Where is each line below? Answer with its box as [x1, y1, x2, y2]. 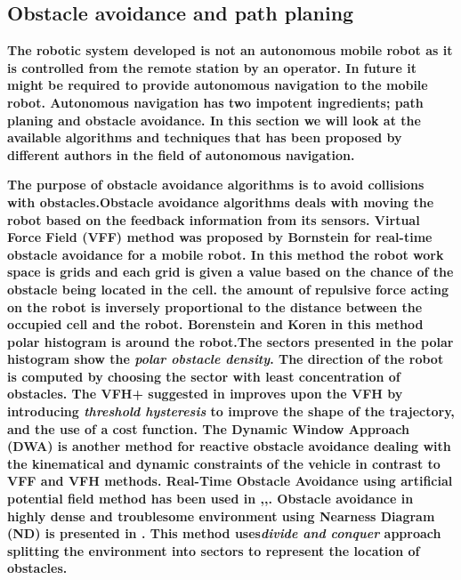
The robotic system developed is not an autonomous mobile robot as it [7, 41, 453, 60]
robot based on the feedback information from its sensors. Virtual [7, 210, 420, 229]
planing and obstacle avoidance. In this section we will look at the [7, 110, 421, 129]
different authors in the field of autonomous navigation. [7, 145, 355, 164]
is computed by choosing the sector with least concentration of [7, 367, 400, 385]
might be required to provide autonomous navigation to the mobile [7, 76, 428, 94]
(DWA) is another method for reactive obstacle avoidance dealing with [7, 437, 451, 455]
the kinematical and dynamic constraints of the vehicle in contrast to [7, 454, 441, 472]
